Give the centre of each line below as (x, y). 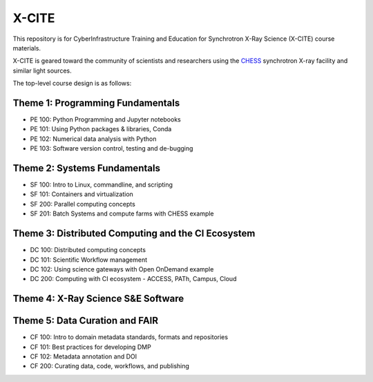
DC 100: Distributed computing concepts (88, 250)
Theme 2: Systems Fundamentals (86, 168)
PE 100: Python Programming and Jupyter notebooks (105, 120)
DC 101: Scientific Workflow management (89, 260)
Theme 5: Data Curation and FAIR (86, 321)
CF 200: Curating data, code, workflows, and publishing (110, 366)
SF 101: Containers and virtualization (82, 194)
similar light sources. (42, 70)
